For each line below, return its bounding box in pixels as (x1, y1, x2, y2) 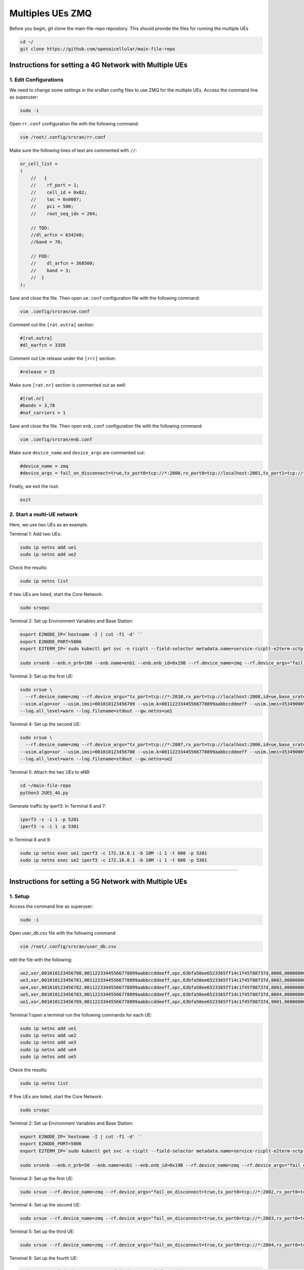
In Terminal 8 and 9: (9, 836, 51, 843)
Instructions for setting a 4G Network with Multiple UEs (9, 61, 188, 70)
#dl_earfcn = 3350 (20, 342, 66, 348)
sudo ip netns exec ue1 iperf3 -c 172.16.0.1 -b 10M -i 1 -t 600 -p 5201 (20, 850, 207, 856)
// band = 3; (30, 267, 71, 273)
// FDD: (30, 253, 50, 259)
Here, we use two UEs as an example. (9, 521, 89, 528)
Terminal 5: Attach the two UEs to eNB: (9, 769, 91, 775)
